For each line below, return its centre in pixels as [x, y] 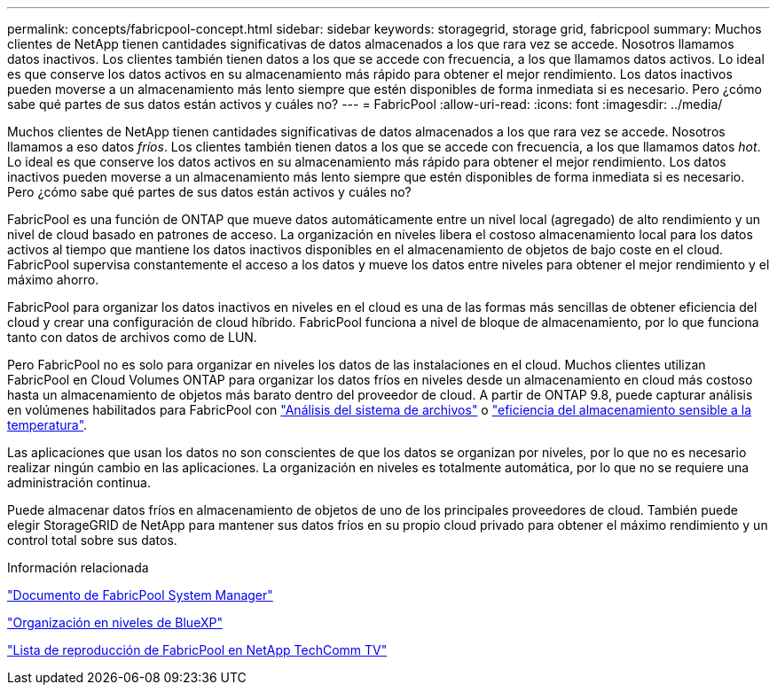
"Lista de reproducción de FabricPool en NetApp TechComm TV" [197, 650]
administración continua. [79, 482]
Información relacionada [78, 568]
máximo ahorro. [53, 280]
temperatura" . [47, 425]
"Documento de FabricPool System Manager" [140, 595]
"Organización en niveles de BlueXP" [115, 622]
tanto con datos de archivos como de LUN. [132, 337]
